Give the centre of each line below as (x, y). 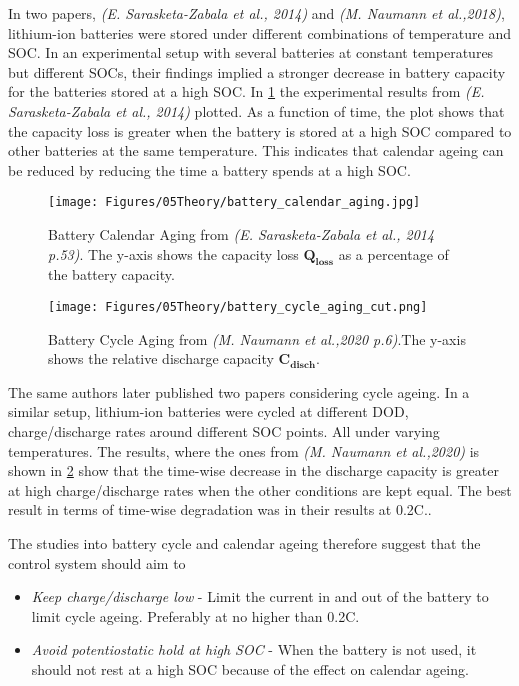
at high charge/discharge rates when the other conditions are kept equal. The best (260, 489)
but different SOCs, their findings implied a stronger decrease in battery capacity (257, 71)
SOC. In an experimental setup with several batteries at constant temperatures (251, 52)
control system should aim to (97, 562)
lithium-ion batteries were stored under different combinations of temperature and (259, 32)
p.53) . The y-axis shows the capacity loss (173, 253)
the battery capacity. (111, 274)
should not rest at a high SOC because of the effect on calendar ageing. (250, 668)
